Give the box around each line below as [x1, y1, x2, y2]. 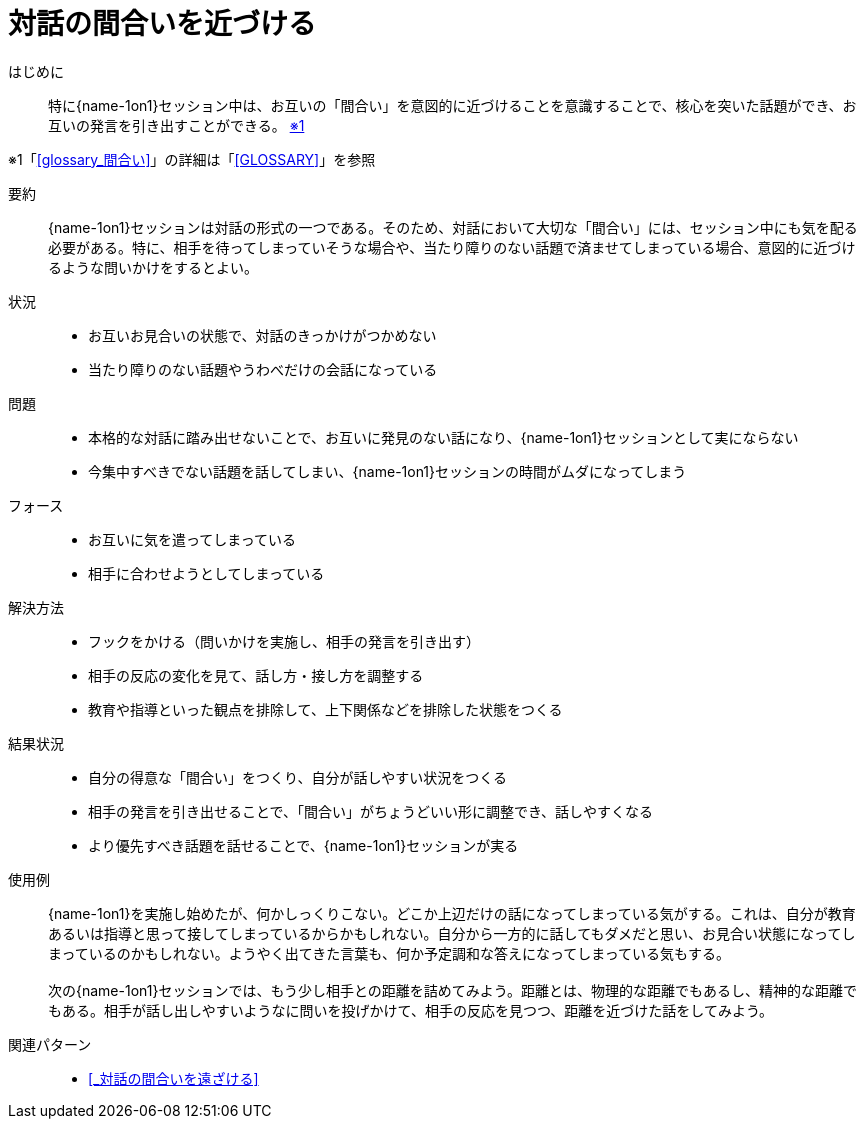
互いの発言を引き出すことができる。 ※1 [48, 116, 305, 134]
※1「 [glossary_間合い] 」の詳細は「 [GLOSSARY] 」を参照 [8, 150, 376, 168]
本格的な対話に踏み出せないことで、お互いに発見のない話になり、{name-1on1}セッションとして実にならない [88, 428, 799, 446]
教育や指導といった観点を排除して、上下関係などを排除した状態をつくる [88, 700, 563, 718]
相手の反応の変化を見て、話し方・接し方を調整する [88, 666, 424, 684]
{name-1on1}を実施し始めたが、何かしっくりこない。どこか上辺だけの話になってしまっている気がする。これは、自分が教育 [48, 904, 856, 922]
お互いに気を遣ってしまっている [88, 530, 297, 548]
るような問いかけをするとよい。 [48, 258, 258, 276]
